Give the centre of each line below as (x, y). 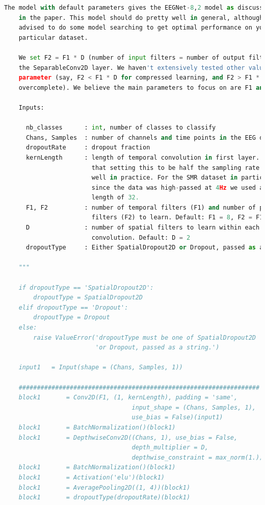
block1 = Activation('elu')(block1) (91, 477)
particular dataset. (53, 37)
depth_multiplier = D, (170, 448)
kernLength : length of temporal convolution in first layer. (143, 157)
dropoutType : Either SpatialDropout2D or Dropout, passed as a (144, 248)
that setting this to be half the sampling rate (176, 168)
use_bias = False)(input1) (177, 418)
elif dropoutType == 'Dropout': (73, 307)
